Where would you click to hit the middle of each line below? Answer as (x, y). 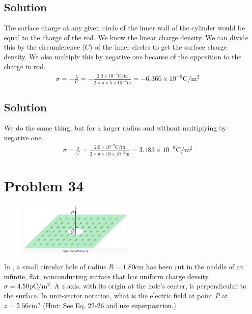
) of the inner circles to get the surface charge (158, 47)
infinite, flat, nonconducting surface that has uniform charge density (106, 276)
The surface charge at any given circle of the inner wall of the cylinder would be (125, 28)
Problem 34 (44, 186)
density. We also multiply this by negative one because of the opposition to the (123, 56)
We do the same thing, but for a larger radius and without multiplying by (115, 128)
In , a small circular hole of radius (55, 267)
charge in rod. (25, 66)
